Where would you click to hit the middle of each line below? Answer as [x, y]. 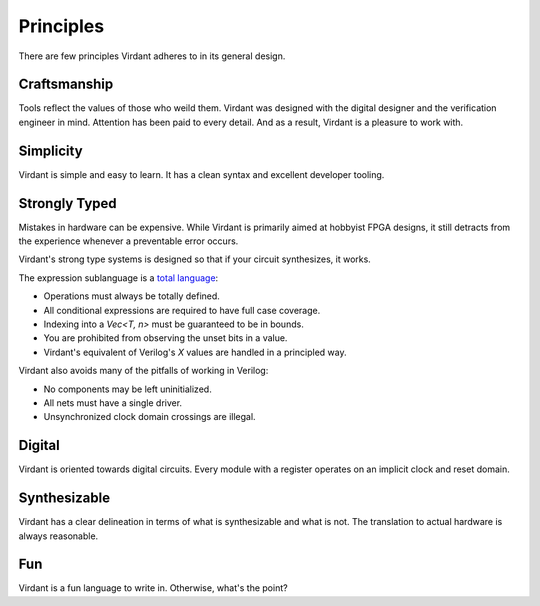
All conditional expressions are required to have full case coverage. [182, 310]
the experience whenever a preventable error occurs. [128, 241]
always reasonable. [58, 536]
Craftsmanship [66, 84]
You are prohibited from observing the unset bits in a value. [165, 338]
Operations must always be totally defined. [131, 296]
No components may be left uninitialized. [127, 389]
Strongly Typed [67, 203]
